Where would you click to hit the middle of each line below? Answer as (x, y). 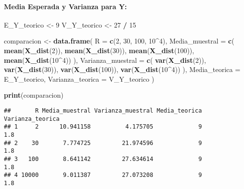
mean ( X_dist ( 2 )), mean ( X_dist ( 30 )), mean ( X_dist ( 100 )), (99, 50)
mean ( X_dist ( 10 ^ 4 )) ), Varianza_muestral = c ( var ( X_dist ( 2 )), (105, 60)
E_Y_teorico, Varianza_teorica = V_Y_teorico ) (79, 79)
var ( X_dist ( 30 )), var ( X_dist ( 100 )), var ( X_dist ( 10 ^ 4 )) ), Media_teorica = (122, 69)
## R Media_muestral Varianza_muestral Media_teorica (103, 110)
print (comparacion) (34, 95)
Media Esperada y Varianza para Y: (65, 6)
